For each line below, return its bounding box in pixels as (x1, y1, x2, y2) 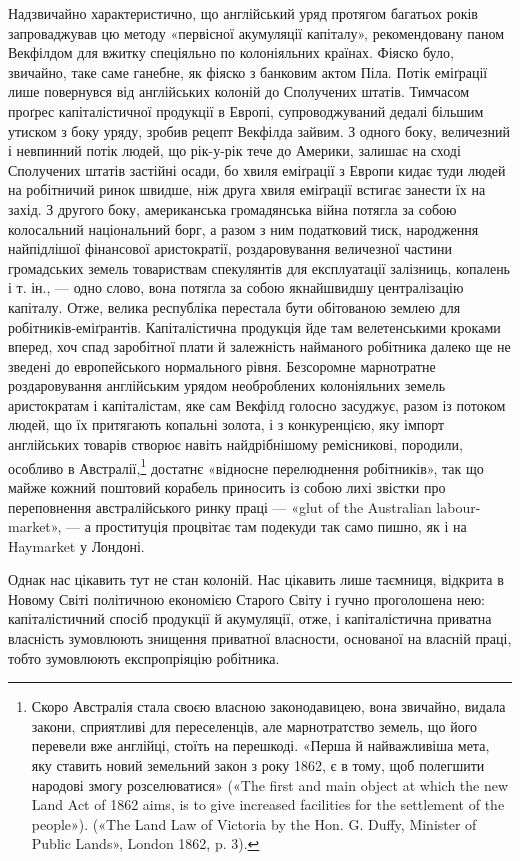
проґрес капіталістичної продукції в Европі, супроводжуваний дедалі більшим (8, 100, 484, 121)
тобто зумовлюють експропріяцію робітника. (8, 647, 280, 668)
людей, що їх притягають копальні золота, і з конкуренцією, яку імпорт (8, 414, 445, 435)
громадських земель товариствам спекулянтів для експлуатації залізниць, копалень (8, 257, 511, 278)
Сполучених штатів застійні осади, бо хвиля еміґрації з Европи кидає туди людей (8, 159, 506, 180)
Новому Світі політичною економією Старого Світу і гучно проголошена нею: (8, 588, 485, 609)
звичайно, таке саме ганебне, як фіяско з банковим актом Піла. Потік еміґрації (8, 61, 488, 82)
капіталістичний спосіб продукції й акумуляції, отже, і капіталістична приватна (8, 608, 492, 629)
